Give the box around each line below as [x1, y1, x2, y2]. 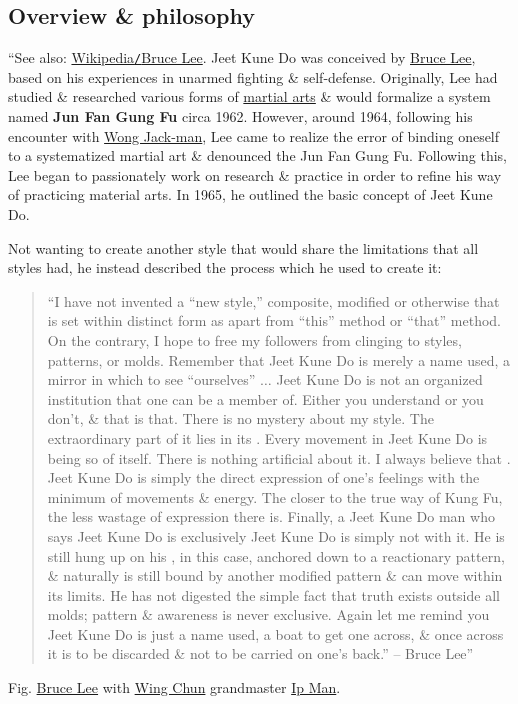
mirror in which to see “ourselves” [47, 369, 256, 390]
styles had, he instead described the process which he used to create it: [8, 257, 442, 278]
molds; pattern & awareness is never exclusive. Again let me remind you [47, 604, 490, 625]
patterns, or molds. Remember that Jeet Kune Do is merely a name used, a [47, 349, 511, 370]
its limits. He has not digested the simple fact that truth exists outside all [47, 584, 500, 605]
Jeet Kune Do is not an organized [276, 369, 483, 390]
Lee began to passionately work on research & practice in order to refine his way [8, 164, 502, 185]
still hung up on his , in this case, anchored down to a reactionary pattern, [47, 545, 505, 566]
